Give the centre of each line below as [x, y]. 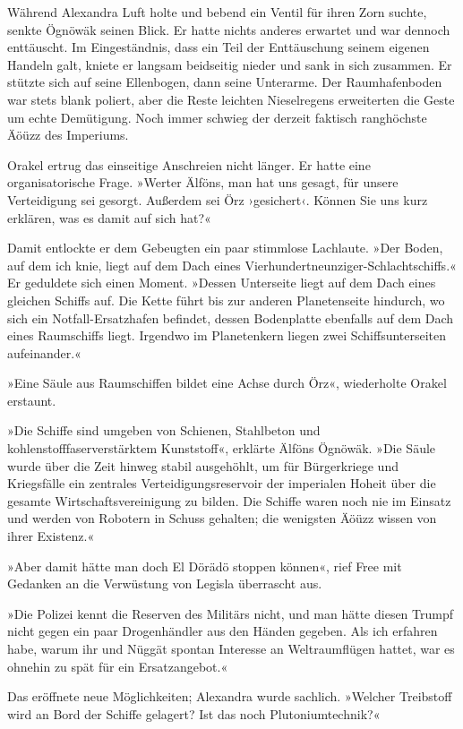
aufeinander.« [44, 352]
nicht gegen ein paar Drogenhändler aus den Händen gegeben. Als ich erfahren [223, 631]
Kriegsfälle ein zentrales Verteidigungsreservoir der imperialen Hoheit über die [222, 483]
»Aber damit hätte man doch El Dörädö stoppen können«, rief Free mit [205, 566]
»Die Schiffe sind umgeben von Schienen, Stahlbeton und [164, 430]
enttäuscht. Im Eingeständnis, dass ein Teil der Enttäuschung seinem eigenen [219, 47]
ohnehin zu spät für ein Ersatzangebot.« [118, 666]
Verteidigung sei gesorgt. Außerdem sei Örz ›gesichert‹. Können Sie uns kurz [218, 199]
